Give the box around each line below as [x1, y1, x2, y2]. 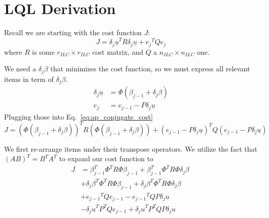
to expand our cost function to [59, 153, 154, 164]
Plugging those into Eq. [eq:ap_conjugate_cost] [4, 111, 153, 122]
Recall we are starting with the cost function [4, 27, 142, 38]
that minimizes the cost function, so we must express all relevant [50, 63, 250, 74]
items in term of [4, 73, 54, 84]
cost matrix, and [92, 46, 144, 57]
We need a [4, 63, 36, 74]
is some [32, 46, 55, 57]
